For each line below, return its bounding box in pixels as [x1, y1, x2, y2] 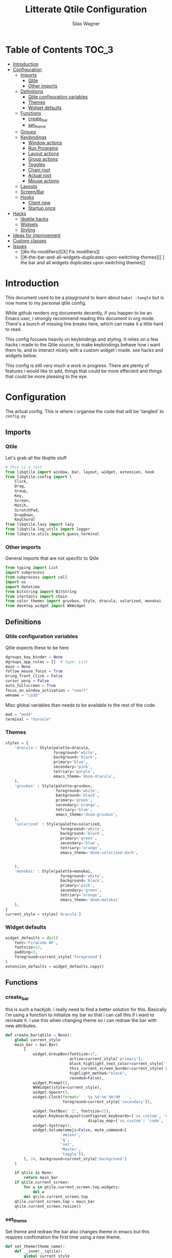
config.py [5, 414, 27, 419]
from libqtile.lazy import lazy [5, 522, 74, 527]
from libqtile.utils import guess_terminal [5, 532, 100, 537]
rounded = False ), [69, 1075, 104, 1080]
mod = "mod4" [5, 712, 33, 717]
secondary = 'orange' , [55, 802, 100, 808]
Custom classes [12, 238, 47, 244]
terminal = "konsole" [5, 717, 52, 722]
